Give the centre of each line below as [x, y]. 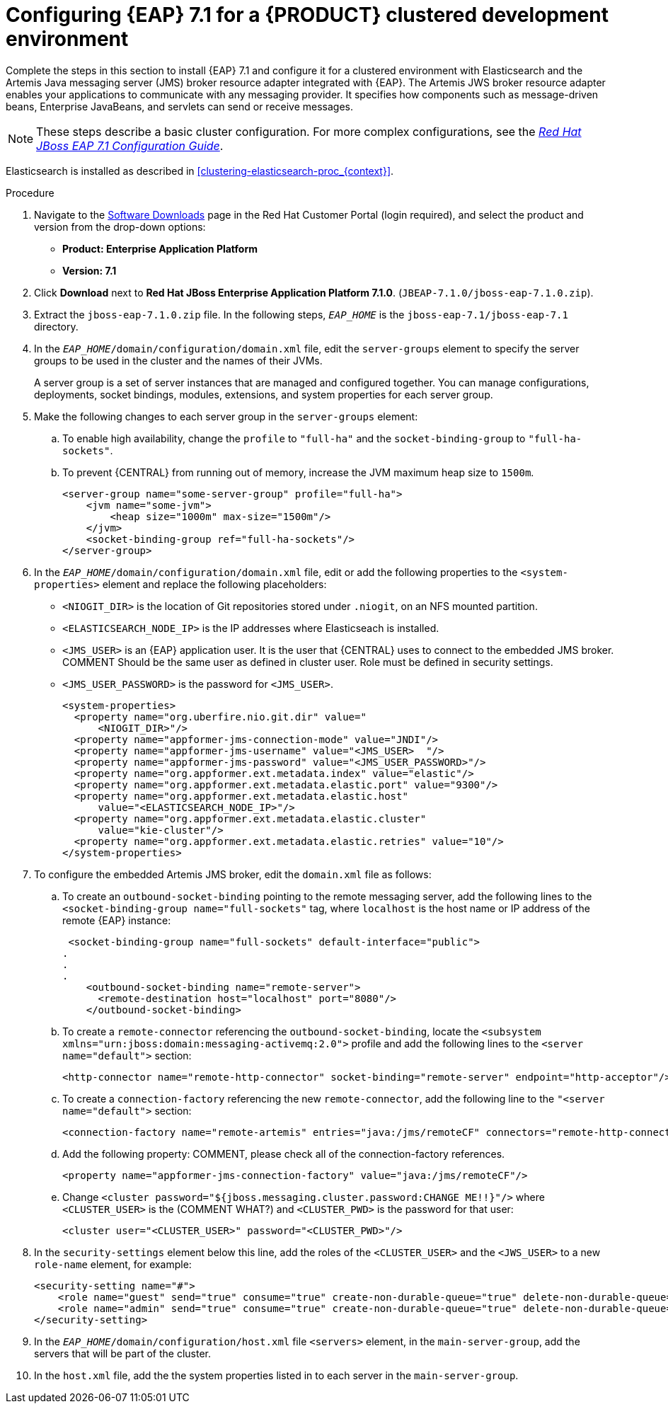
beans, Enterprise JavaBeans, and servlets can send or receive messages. [180, 106]
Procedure [30, 192]
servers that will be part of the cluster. [123, 1353]
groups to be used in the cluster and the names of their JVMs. [178, 360]
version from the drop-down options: [120, 226]
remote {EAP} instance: [117, 920]
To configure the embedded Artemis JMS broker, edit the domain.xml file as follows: [233, 874]
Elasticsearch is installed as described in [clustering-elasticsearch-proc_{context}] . [200, 171]
